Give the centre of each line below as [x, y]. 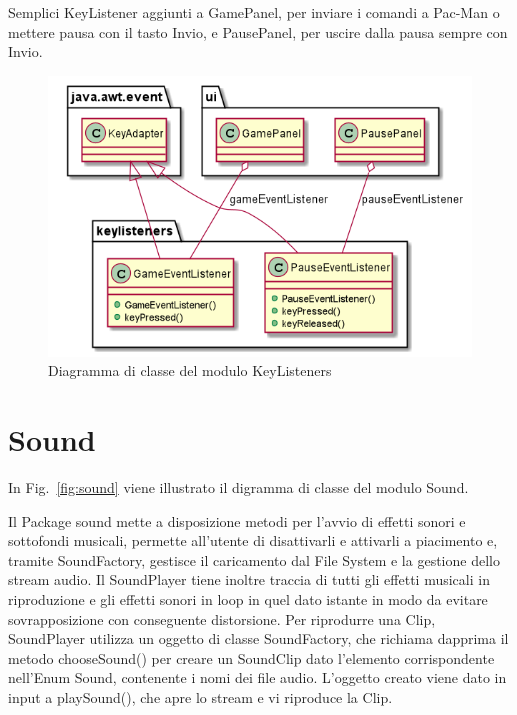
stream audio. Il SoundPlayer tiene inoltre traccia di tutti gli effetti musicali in [249, 579]
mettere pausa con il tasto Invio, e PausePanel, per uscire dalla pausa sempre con [258, 31]
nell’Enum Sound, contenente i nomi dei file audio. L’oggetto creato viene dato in [257, 677]
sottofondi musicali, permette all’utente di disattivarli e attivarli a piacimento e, [253, 540]
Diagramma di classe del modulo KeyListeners [190, 370]
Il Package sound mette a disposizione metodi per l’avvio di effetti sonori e [237, 520]
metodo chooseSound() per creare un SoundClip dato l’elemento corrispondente [251, 657]
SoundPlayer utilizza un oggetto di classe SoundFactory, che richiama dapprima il [258, 638]
